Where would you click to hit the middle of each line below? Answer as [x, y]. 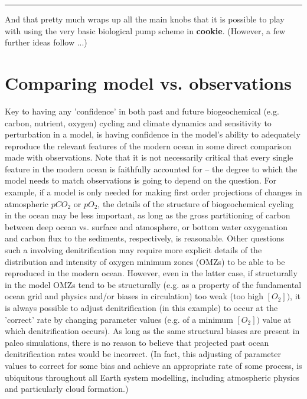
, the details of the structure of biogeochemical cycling [196, 203]
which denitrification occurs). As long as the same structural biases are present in [152, 331]
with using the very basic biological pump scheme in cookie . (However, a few [145, 30]
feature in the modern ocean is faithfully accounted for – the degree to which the [151, 169]
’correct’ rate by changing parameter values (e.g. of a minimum [119, 319]
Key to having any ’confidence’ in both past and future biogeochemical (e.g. [142, 111]
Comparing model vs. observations [148, 82]
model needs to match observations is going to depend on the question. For [141, 180]
